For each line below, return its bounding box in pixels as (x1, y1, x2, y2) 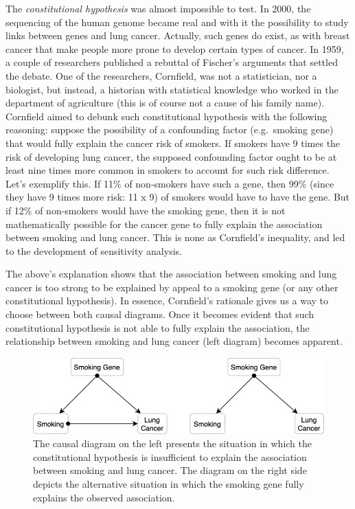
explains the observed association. (33, 490, 175, 504)
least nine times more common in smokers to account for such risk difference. (5, 163, 330, 177)
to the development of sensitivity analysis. (5, 243, 182, 258)
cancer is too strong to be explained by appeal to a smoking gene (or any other (5, 280, 339, 294)
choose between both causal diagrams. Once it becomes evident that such (5, 307, 314, 321)
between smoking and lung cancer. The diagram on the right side (33, 463, 307, 477)
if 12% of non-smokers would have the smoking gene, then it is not (5, 203, 286, 217)
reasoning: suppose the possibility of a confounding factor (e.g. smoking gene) (5, 122, 334, 137)
